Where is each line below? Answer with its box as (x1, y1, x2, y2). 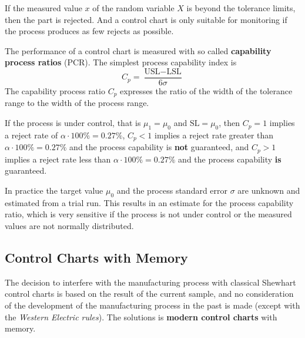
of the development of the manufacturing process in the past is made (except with (5, 299, 300, 311)
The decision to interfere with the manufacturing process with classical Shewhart (5, 276, 296, 288)
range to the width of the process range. (5, 97, 149, 109)
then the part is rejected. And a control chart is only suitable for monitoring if (5, 13, 287, 25)
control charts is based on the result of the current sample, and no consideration (5, 287, 294, 300)
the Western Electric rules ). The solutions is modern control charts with (5, 310, 277, 323)
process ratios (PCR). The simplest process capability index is (5, 56, 237, 68)
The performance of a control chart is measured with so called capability (5, 44, 272, 57)
